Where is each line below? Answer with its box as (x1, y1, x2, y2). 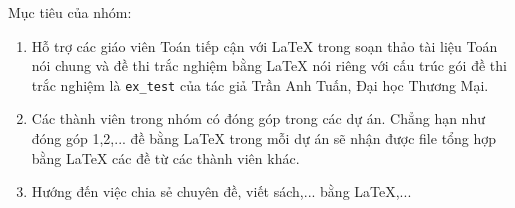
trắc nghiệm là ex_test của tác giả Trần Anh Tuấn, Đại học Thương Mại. (31, 74, 489, 95)
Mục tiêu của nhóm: (8, 2, 132, 22)
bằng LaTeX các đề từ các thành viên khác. (31, 147, 300, 168)
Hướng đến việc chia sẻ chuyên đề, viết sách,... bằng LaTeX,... (31, 181, 412, 202)
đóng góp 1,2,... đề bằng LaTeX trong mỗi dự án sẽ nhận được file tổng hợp (31, 128, 497, 149)
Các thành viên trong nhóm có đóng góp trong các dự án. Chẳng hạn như (31, 108, 485, 129)
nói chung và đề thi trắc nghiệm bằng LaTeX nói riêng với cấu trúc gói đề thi (31, 55, 507, 76)
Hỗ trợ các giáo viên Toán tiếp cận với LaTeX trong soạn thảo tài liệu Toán (31, 35, 498, 56)
